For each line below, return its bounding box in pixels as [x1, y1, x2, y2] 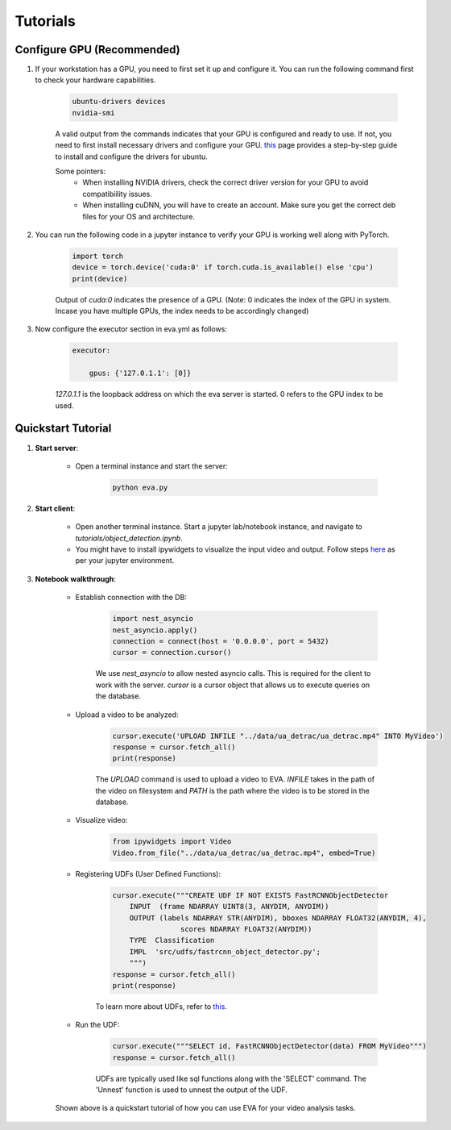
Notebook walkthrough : [35, 573, 117, 584]
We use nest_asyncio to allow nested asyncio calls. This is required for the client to [95, 669, 371, 678]
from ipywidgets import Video [112, 837, 232, 846]
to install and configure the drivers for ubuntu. [55, 152, 209, 161]
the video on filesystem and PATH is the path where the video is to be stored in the [95, 786, 370, 795]
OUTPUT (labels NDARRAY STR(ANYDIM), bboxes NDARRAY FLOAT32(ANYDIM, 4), [129, 913, 427, 923]
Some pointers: [55, 166, 106, 176]
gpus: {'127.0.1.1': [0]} [89, 369, 192, 378]
